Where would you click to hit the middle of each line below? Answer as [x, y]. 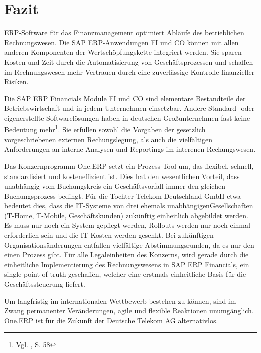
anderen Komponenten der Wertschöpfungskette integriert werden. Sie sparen [123, 52]
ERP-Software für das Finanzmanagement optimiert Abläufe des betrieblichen [124, 32]
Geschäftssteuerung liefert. [45, 284]
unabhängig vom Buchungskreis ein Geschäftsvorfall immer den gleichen [115, 186]
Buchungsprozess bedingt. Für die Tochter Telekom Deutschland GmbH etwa [123, 195]
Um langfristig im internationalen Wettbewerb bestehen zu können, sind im [120, 301]
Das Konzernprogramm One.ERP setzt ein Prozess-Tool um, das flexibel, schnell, [129, 166]
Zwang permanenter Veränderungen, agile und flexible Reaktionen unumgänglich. [129, 311]
